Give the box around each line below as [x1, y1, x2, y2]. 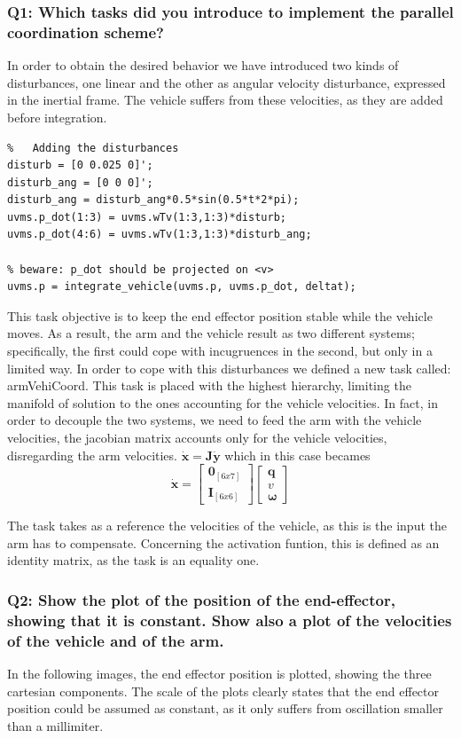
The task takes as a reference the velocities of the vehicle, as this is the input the [7, 516, 447, 535]
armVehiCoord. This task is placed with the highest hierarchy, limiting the [7, 376, 411, 395]
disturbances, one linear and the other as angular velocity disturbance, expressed [7, 73, 446, 91]
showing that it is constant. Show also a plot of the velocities [7, 608, 452, 631]
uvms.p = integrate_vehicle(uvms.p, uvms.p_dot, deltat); [7, 280, 356, 294]
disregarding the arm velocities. [7, 445, 177, 464]
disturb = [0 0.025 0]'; [7, 159, 153, 172]
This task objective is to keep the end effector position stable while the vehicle [7, 306, 433, 325]
